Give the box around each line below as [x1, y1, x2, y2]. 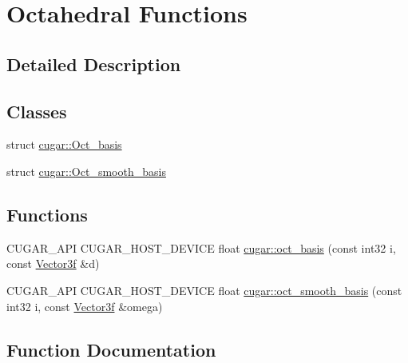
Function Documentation [6, 337, 216, 361]
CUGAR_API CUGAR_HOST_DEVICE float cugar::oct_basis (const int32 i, [6, 239, 396, 256]
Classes [6, 98, 67, 123]
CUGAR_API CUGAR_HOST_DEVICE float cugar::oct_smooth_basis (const [6, 281, 402, 298]
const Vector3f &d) [6, 255, 100, 272]
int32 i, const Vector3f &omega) [6, 297, 163, 314]
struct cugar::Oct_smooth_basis [6, 162, 166, 179]
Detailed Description [6, 51, 181, 76]
